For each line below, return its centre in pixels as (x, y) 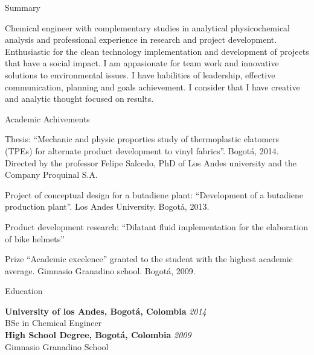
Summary (23, 7)
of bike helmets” (35, 238)
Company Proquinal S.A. (51, 174)
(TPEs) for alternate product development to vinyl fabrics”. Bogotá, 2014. (142, 150)
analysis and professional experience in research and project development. (141, 39)
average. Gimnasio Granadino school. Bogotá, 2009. (100, 270)
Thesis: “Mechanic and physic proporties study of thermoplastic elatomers (142, 139)
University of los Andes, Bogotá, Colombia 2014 (106, 311)
